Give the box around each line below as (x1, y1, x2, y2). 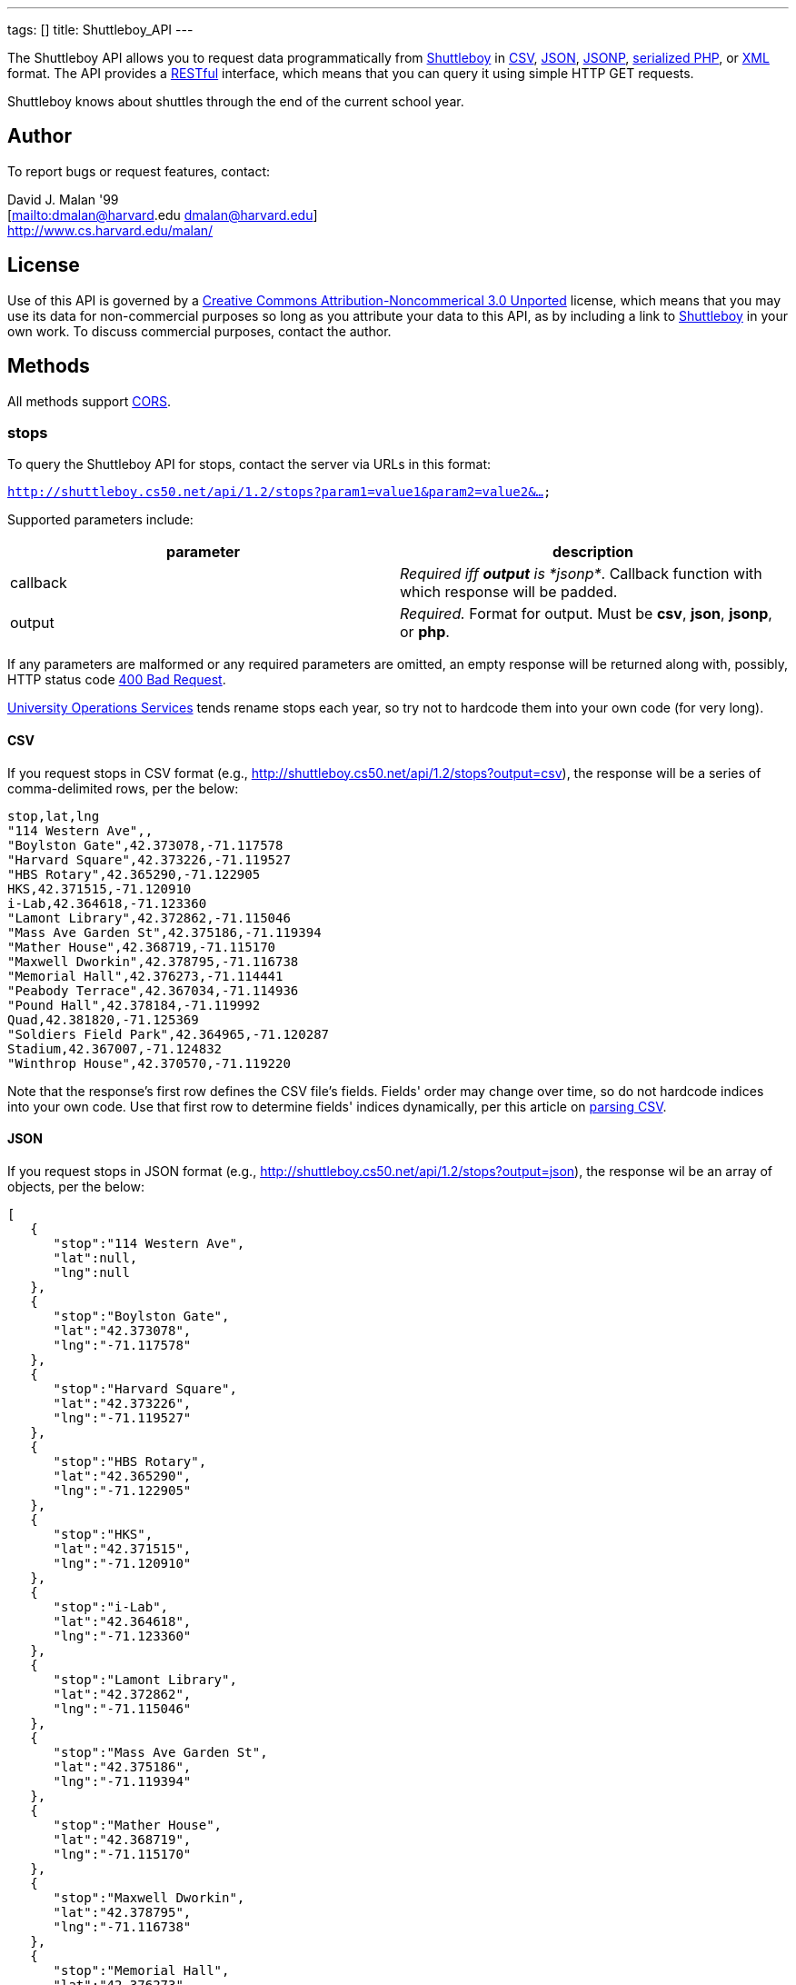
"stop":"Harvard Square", (53, 1381, 237, 1396)
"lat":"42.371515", (53, 1541, 192, 1556)
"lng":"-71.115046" (53, 1701, 192, 1716)
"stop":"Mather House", (53, 1817, 223, 1832)
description (552, 543, 633, 562)
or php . (400, 623, 450, 642)
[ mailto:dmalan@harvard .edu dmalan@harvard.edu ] (7, 206, 318, 223)
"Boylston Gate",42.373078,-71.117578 (7, 837, 284, 853)
